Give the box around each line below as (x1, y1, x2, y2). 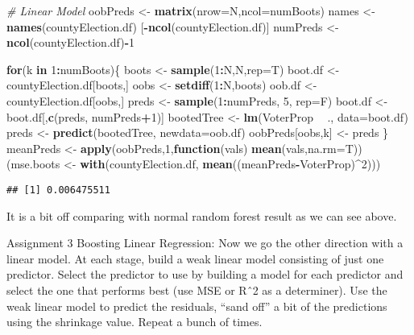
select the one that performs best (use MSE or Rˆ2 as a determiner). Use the (6, 281, 387, 298)
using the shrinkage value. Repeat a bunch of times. (6, 313, 263, 330)
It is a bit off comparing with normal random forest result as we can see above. (6, 207, 397, 224)
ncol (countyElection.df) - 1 (6, 34, 135, 51)
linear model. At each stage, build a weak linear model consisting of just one (6, 250, 384, 267)
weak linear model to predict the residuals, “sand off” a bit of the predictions (6, 297, 387, 314)
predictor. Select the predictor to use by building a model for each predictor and (6, 266, 404, 283)
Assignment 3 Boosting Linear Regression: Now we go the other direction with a (6, 234, 404, 251)
